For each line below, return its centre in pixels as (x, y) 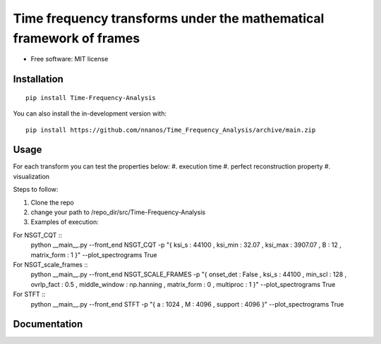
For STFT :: (29, 294)
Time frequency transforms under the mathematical (169, 18)
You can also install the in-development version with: (90, 113)
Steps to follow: (36, 190)
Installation (38, 79)
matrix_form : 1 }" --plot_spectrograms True (94, 254)
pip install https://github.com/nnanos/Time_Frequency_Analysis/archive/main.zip (171, 130)
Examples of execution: (65, 222)
